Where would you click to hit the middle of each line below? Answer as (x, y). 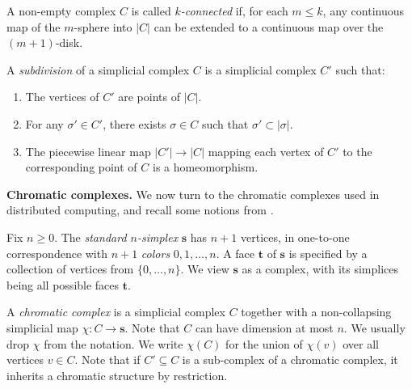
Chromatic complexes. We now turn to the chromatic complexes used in (193, 194)
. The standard (90, 237)
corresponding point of (81, 167)
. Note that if (107, 359)
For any (44, 123)
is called (151, 11)
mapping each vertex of (266, 151)
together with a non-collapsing (316, 312)
